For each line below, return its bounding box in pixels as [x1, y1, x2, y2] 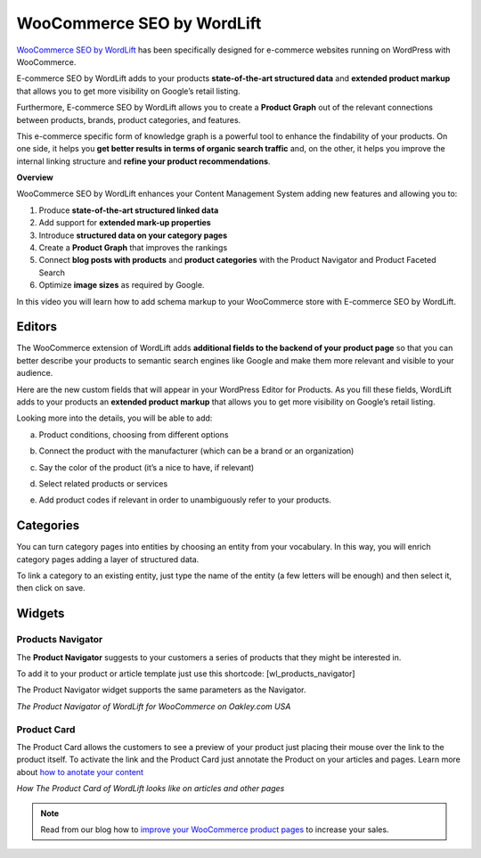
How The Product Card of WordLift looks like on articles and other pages [16, 783, 285, 794]
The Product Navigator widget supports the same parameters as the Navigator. [16, 684, 306, 695]
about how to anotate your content [16, 766, 144, 777]
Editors [16, 319, 58, 334]
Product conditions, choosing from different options [38, 429, 229, 440]
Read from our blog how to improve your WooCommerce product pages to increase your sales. [40, 824, 389, 835]
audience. [16, 368, 53, 379]
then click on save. [16, 583, 86, 593]
